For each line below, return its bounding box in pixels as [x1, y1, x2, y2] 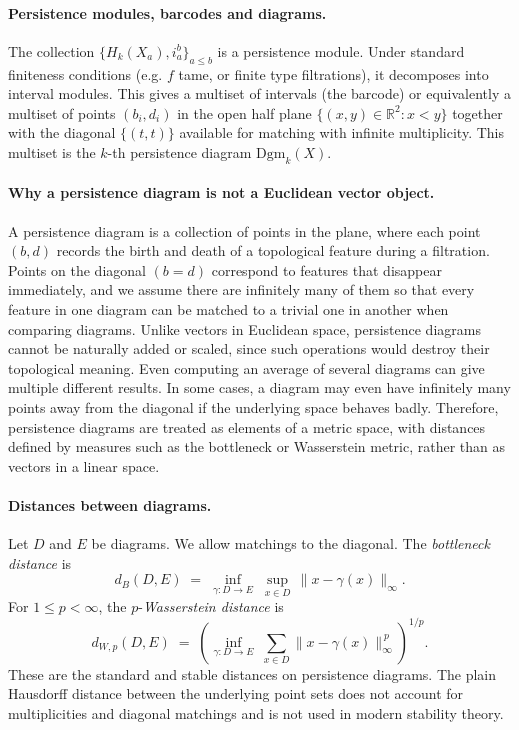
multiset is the [8, 141, 96, 162]
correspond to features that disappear [211, 259, 442, 280]
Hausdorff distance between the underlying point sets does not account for [8, 683, 464, 704]
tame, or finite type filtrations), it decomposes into [178, 63, 489, 84]
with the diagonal [8, 122, 116, 143]
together [452, 102, 503, 123]
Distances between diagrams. [8, 494, 212, 515]
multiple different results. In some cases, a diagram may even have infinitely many [8, 377, 511, 398]
